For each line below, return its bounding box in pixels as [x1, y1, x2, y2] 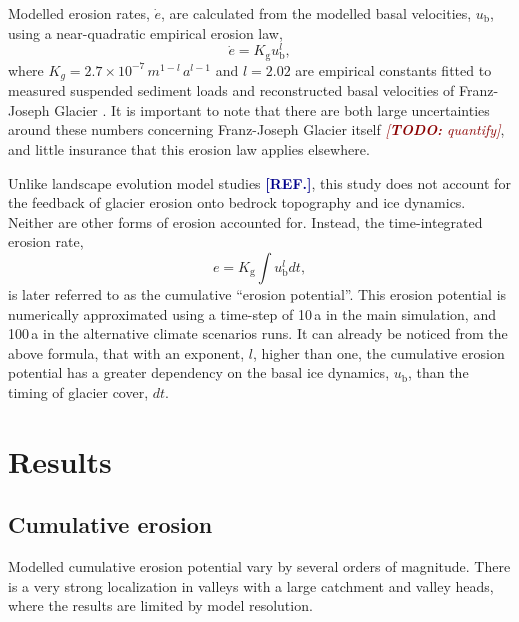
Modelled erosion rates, [8, 3, 150, 23]
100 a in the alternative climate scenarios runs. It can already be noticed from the [8, 323, 508, 344]
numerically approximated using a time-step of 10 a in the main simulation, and [8, 303, 496, 324]
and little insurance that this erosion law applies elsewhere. [8, 138, 370, 159]
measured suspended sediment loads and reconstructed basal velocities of [8, 80, 455, 101]
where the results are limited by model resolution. [8, 595, 313, 616]
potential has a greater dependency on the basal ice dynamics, [8, 362, 390, 383]
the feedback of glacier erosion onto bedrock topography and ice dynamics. [8, 192, 466, 213]
